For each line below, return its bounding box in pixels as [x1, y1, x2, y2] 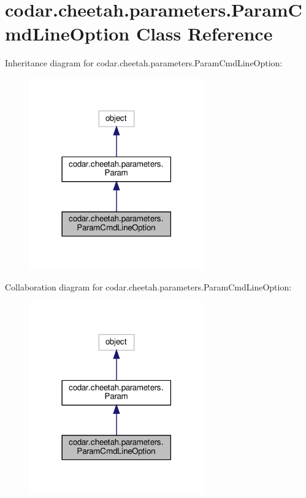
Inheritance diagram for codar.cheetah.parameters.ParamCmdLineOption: [5, 56, 283, 69]
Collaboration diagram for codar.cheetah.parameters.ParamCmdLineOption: [5, 280, 292, 293]
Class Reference [136, 21, 273, 46]
